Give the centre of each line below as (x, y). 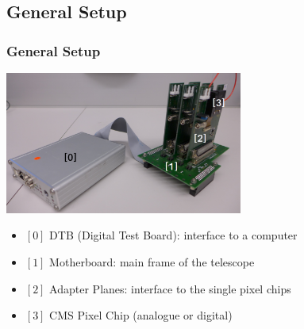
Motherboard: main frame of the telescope (152, 261)
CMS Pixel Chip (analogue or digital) (141, 315)
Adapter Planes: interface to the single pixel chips (170, 288)
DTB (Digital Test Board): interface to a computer (173, 235)
